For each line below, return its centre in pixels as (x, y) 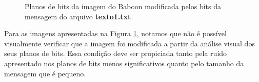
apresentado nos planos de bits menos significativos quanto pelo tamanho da (124, 63)
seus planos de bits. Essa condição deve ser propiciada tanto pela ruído (116, 53)
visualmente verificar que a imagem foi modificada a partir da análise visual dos (129, 43)
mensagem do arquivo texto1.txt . (79, 16)
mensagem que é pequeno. (45, 73)
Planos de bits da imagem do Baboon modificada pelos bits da (123, 6)
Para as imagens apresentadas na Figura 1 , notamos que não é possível (115, 33)
